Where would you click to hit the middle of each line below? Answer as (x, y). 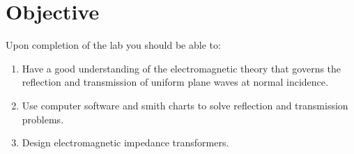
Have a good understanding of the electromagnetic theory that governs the (182, 68)
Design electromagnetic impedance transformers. (125, 143)
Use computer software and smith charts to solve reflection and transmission (185, 105)
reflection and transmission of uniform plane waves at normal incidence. (175, 82)
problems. (43, 119)
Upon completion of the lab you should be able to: (113, 45)
